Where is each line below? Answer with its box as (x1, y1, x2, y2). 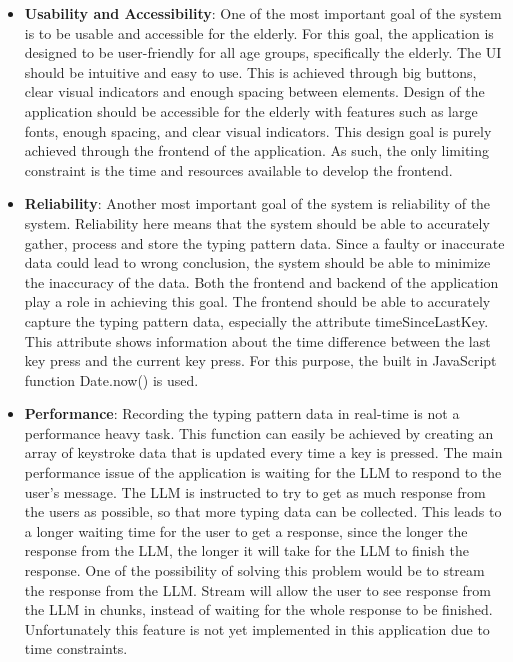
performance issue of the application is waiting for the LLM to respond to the (24, 462, 502, 483)
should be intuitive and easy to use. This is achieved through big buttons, (24, 61, 477, 82)
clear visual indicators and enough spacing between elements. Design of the (24, 81, 485, 102)
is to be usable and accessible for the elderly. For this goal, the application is (24, 22, 494, 43)
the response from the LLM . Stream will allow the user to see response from (24, 579, 491, 600)
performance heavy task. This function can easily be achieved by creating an (24, 422, 494, 443)
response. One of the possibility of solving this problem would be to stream (24, 560, 485, 581)
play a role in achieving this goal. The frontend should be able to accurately (24, 291, 491, 312)
